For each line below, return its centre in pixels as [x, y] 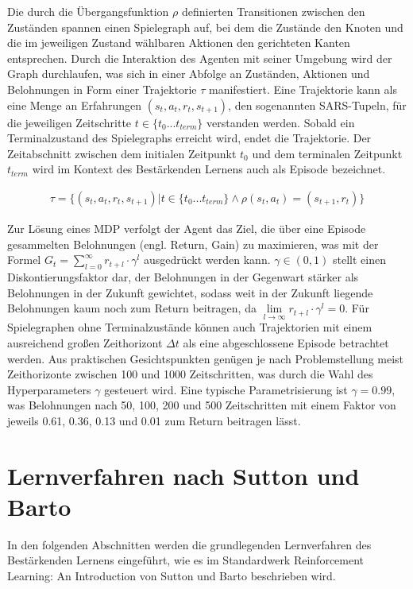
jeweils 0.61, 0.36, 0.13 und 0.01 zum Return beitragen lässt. [154, 420]
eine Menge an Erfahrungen [75, 105]
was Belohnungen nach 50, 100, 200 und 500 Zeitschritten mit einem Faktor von [202, 405]
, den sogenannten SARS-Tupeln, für [317, 105]
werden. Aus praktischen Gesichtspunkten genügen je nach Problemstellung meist [206, 358]
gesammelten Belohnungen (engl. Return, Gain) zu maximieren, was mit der [193, 244]
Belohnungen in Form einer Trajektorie [102, 89]
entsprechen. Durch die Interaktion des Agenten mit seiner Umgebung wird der [200, 58]
